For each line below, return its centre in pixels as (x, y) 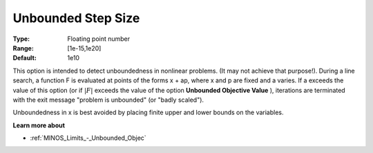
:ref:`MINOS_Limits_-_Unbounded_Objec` (88, 138)
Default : (25, 58)
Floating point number (99, 39)
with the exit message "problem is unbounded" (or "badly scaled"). (108, 100)
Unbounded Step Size (76, 18)
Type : (21, 39)
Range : (23, 48)
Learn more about (39, 125)
